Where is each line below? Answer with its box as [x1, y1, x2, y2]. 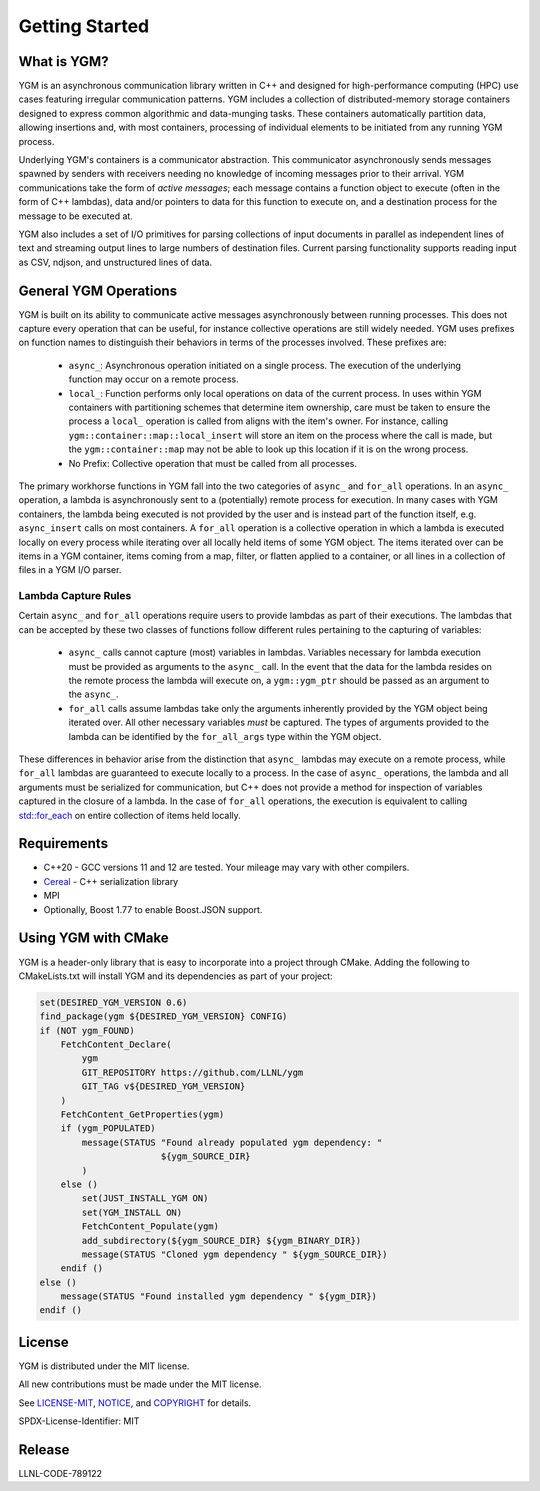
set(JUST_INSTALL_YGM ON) [81, 1193, 209, 1204]
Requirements [18, 835, 109, 852]
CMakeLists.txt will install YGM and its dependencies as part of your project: [18, 970, 334, 982]
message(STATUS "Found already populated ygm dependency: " [81, 1136, 383, 1148]
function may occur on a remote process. [68, 373, 239, 385]
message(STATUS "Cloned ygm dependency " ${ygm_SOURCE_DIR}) [81, 1248, 388, 1260]
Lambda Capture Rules [18, 589, 132, 603]
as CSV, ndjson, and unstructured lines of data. [18, 256, 213, 268]
